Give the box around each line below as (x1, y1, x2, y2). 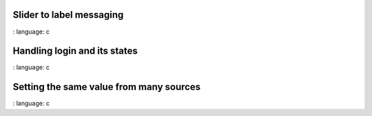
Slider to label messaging (12, 9, 124, 21)
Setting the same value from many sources (12, 81, 201, 93)
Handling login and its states (12, 45, 138, 57)
